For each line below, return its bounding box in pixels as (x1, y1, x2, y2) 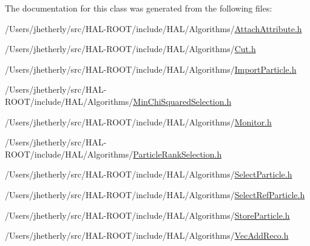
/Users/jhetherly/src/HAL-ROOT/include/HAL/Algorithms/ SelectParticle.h (5, 168, 292, 181)
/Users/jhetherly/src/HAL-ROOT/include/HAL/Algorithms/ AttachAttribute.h (5, 22, 302, 35)
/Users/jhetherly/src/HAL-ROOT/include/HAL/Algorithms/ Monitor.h (5, 115, 272, 128)
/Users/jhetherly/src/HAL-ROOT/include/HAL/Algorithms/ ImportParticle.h (5, 62, 297, 75)
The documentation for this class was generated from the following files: (5, 2, 272, 14)
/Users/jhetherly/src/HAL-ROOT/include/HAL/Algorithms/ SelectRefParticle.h (5, 188, 305, 201)
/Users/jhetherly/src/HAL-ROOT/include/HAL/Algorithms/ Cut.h (5, 42, 256, 55)
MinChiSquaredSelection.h (133, 95, 232, 107)
